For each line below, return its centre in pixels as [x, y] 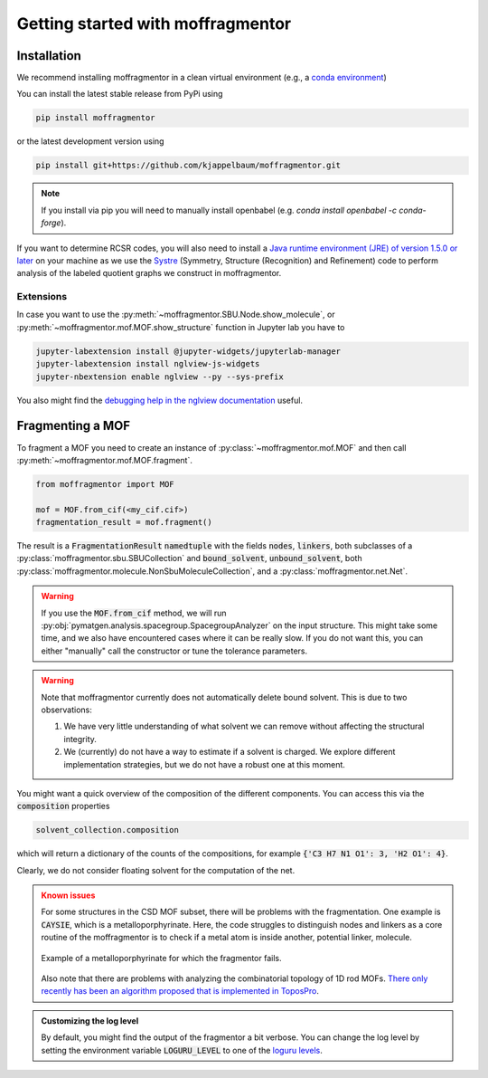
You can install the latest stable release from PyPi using [120, 94]
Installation [49, 56]
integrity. [80, 739]
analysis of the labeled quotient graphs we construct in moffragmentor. [149, 273]
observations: [66, 710]
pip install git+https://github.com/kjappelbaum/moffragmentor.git [188, 166]
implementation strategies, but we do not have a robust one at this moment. [204, 764]
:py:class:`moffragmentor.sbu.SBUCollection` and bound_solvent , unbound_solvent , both [189, 558]
